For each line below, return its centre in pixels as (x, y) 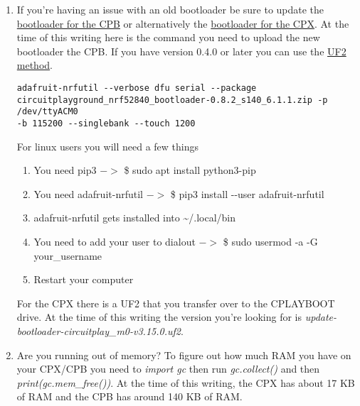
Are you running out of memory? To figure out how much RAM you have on (184, 355)
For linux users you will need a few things (108, 146)
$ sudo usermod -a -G (270, 241)
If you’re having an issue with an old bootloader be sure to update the (170, 9)
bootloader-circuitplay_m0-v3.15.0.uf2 (99, 330)
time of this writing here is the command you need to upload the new (168, 37)
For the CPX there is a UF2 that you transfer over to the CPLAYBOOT (176, 303)
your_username (68, 255)
